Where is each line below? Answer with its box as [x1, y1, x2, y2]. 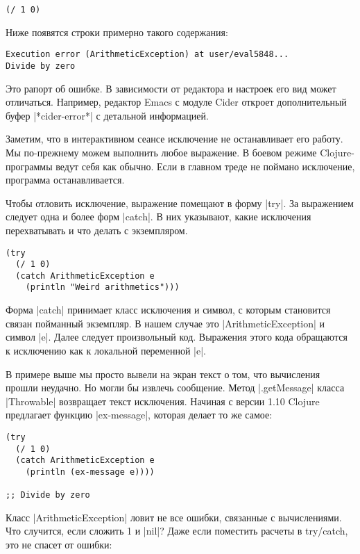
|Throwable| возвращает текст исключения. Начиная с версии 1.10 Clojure [6, 393, 320, 408]
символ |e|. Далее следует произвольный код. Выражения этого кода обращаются [6, 329, 348, 344]
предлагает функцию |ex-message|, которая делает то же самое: [6, 407, 273, 422]
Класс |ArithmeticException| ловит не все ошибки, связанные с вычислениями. [6, 510, 342, 524]
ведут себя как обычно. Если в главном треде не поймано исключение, [55, 158, 355, 173]
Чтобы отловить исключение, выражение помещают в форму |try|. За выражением [6, 195, 354, 210]
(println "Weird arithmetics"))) [25, 282, 180, 293]
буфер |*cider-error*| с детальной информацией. [6, 108, 209, 122]
